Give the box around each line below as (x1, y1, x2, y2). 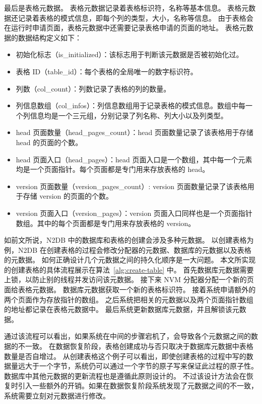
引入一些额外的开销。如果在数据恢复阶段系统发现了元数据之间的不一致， (18, 380, 258, 391)
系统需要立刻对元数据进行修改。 (4, 390, 110, 400)
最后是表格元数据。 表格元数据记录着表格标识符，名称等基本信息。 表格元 (4, 3, 249, 13)
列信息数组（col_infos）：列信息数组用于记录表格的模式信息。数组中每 (16, 100, 245, 111)
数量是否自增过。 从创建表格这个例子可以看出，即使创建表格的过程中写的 (4, 350, 246, 361)
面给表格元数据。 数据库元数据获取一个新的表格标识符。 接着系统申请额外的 (4, 284, 256, 295)
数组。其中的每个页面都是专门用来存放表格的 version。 (16, 217, 195, 228)
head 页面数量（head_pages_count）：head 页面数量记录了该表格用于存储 (16, 127, 253, 138)
